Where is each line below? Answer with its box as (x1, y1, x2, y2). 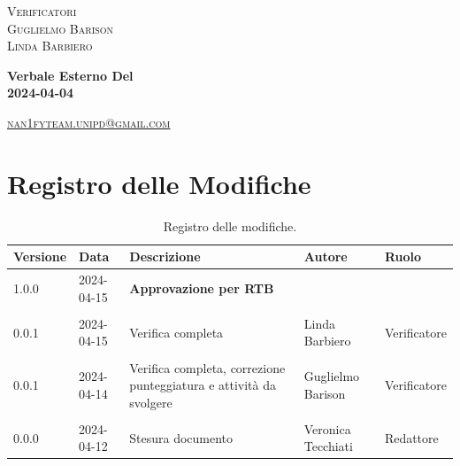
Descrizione (129, 247, 201, 266)
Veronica (303, 419, 351, 438)
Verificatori (7, 2, 77, 19)
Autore (303, 247, 348, 266)
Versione (13, 247, 67, 266)
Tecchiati (303, 437, 353, 455)
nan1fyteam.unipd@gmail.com (7, 113, 171, 131)
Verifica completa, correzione (129, 358, 286, 377)
